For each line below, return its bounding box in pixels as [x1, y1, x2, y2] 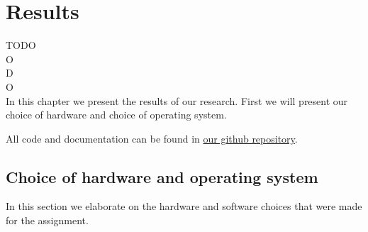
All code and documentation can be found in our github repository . [6, 131, 298, 145]
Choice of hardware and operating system [6, 165, 318, 187]
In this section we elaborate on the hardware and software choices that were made [6, 199, 362, 214]
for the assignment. [6, 213, 89, 228]
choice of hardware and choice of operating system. [6, 107, 227, 122]
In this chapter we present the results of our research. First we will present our [6, 93, 348, 108]
